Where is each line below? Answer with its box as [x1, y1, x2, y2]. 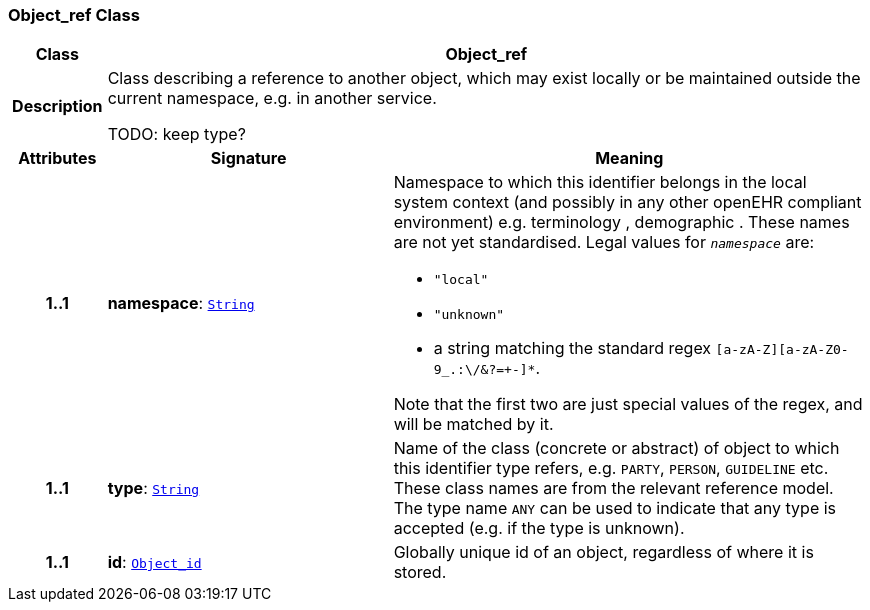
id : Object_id [107, 552, 202, 573]
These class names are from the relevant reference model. [393, 478, 834, 499]
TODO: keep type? [107, 124, 246, 145]
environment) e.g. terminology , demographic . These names [393, 212, 850, 233]
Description [12, 96, 103, 117]
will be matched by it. [393, 414, 554, 435]
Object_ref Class [8, 5, 140, 25]
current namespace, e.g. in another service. [107, 88, 437, 109]
